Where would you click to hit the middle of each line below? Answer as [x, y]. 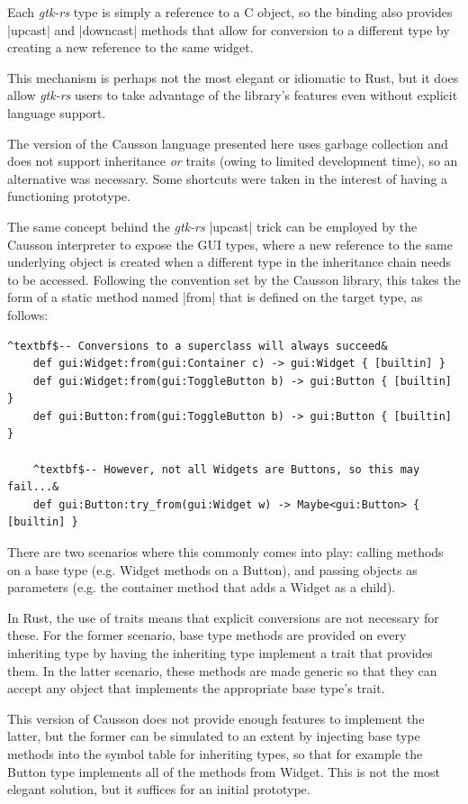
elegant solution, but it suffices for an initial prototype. [159, 789]
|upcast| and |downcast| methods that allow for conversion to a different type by [229, 29]
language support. [57, 112]
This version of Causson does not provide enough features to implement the [216, 718]
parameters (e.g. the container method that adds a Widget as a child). [202, 587]
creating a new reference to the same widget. [130, 47]
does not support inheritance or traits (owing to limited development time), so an [233, 161]
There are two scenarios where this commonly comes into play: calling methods [225, 552]
